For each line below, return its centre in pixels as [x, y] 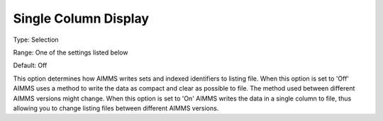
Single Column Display [81, 18]
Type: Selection [36, 40]
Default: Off [30, 65]
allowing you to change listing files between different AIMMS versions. [116, 108]
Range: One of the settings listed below [71, 52]
